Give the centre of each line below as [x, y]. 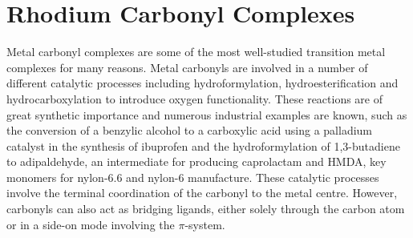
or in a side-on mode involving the [91, 224]
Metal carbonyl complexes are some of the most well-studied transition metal [196, 52]
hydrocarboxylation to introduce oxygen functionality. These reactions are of [195, 98]
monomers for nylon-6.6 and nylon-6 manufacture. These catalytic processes [193, 177]
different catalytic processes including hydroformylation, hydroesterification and [202, 83]
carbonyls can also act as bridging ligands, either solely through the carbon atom [206, 209]
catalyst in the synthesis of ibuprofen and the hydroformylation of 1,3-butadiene [203, 145]
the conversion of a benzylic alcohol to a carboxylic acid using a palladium [190, 130]
